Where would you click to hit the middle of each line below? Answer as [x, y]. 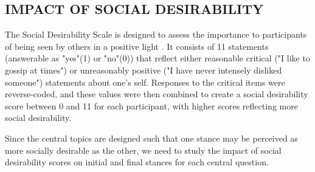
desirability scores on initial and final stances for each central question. [137, 162]
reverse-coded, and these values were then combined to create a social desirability [157, 94]
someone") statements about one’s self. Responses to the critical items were [145, 82]
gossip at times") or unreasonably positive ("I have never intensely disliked [144, 70]
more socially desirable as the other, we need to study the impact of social [143, 150]
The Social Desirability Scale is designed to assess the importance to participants [156, 34]
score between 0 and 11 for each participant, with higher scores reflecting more [151, 105]
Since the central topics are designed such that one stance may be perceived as [151, 138]
